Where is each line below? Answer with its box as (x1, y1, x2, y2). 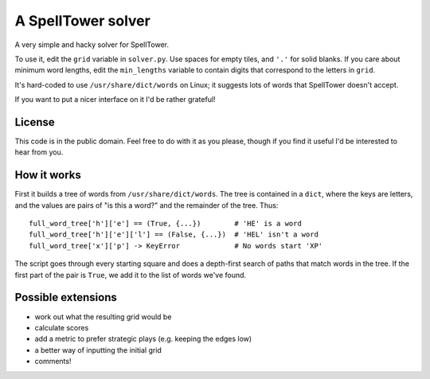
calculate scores (34, 322, 89, 332)
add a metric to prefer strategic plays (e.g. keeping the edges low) (34, 334, 252, 344)
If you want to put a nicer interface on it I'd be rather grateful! (14, 95, 216, 104)
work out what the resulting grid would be (34, 311, 172, 322)
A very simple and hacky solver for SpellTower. (14, 40, 169, 49)
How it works (14, 168, 81, 182)
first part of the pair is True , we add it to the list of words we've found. (14, 270, 247, 279)
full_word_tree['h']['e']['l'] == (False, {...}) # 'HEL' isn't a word (29, 230, 319, 239)
